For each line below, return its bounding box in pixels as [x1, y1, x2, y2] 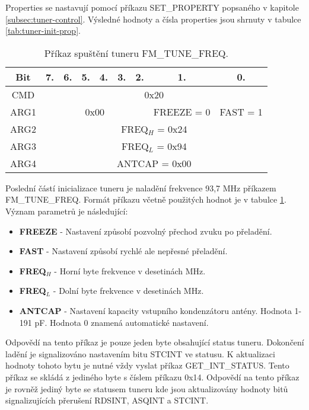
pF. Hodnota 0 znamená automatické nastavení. [34, 316, 209, 328]
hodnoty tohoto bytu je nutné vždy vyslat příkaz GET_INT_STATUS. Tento [5, 359, 289, 371]
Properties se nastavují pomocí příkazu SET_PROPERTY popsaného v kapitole [5, 1, 299, 13]
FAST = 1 [219, 104, 263, 118]
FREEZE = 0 [153, 104, 211, 118]
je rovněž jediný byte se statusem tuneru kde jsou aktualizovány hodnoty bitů [5, 382, 288, 395]
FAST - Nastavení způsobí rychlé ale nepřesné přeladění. [19, 245, 228, 257]
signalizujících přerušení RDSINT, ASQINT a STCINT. [5, 394, 209, 406]
